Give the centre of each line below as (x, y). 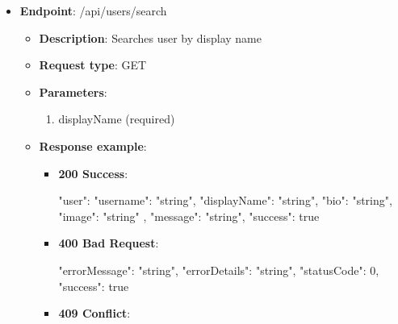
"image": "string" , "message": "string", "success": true (189, 216)
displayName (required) (117, 119)
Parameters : (73, 91)
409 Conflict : (94, 313)
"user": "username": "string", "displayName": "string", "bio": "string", (225, 200)
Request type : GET (93, 65)
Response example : (93, 145)
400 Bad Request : (109, 243)
